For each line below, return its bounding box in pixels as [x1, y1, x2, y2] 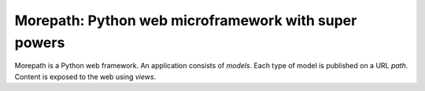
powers [14, 34, 65, 51]
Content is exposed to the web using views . [14, 71, 157, 82]
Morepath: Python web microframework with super [14, 12, 357, 29]
